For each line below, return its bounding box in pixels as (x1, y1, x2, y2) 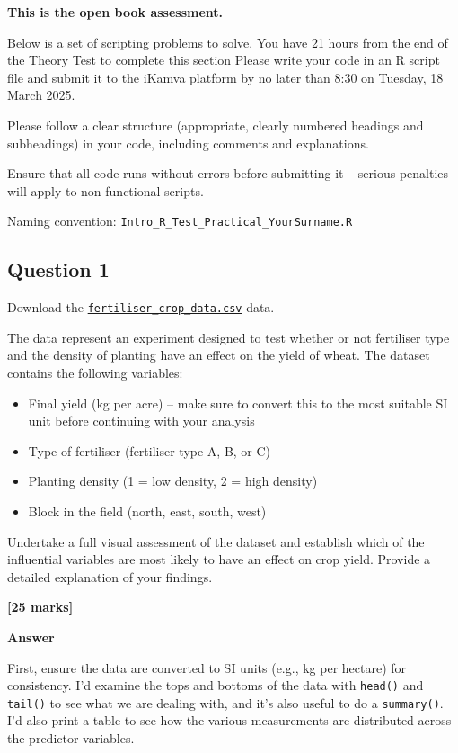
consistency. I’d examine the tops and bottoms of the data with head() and (7, 676, 424, 695)
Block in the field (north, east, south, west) (28, 502, 267, 521)
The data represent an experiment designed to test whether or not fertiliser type (7, 327, 450, 346)
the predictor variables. (7, 729, 135, 748)
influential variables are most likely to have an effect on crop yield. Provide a (7, 550, 431, 569)
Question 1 (7, 255, 110, 283)
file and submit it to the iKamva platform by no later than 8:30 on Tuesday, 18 (7, 67, 444, 86)
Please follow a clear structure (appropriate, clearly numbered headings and (7, 115, 424, 134)
